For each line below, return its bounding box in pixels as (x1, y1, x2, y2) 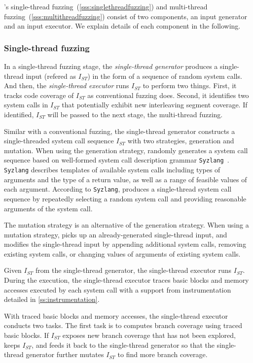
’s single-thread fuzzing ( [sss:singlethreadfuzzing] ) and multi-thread (4, 1, 208, 11)
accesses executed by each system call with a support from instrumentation (4, 284, 231, 295)
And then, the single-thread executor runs (4, 80, 129, 91)
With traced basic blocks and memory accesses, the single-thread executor (4, 310, 228, 321)
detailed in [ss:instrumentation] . (4, 294, 100, 304)
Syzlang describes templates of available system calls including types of (4, 165, 220, 174)
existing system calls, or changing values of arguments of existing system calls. (4, 248, 241, 259)
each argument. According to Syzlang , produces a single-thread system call (4, 184, 232, 194)
